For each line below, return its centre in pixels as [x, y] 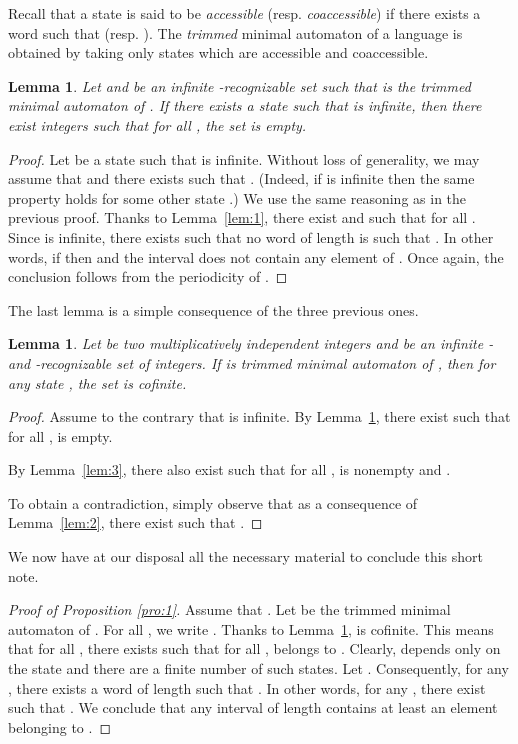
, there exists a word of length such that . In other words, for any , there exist [247, 687]
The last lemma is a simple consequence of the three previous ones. [213, 309]
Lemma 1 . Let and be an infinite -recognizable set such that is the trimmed [239, 85]
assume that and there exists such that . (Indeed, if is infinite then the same [241, 178]
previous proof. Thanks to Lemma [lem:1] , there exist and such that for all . [242, 217]
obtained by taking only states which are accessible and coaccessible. [218, 52]
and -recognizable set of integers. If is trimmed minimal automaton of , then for [252, 362]
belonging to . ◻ [60, 726]
